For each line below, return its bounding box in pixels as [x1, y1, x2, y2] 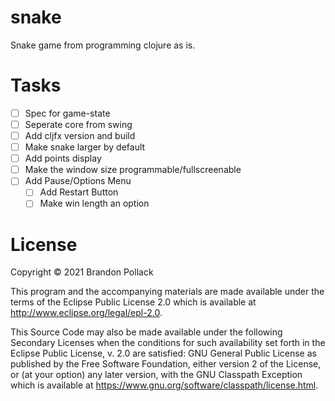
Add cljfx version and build [24, 130, 136, 141]
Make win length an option [39, 197, 150, 210]
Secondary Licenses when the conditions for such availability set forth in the [10, 337, 326, 349]
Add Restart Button [39, 186, 119, 198]
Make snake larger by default [24, 141, 146, 153]
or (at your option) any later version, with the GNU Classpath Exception [10, 369, 303, 381]
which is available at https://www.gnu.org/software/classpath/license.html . [10, 379, 319, 391]
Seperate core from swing [24, 118, 133, 130]
